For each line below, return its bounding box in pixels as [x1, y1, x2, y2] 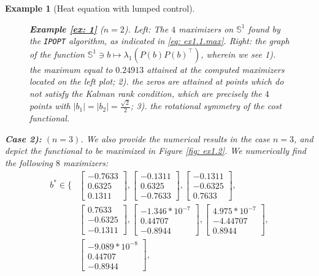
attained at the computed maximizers [147, 63, 285, 75]
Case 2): [5, 132, 42, 145]
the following [5, 156, 53, 169]
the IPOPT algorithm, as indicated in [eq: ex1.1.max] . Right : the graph [29, 34, 290, 47]
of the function [29, 47, 85, 60]
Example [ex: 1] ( [29, 22, 104, 35]
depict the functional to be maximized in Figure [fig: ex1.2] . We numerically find [5, 144, 306, 157]
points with [29, 99, 71, 112]
